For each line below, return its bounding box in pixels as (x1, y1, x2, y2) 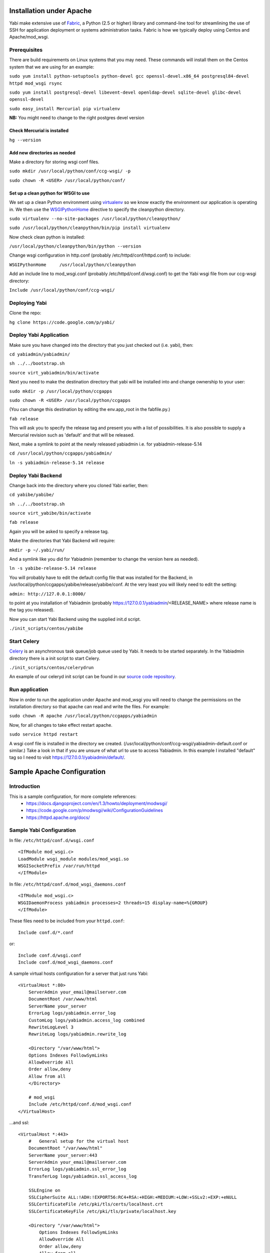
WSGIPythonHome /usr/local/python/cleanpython (9, 262, 136, 268)
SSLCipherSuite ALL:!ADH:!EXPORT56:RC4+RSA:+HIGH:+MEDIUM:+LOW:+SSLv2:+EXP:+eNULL (28, 1194, 237, 1200)
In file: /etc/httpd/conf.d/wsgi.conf (9, 837, 94, 843)
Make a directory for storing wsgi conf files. (9, 158, 99, 165)
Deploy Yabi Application (9, 331, 69, 338)
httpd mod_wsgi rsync (9, 80, 62, 86)
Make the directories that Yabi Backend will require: (9, 538, 115, 544)
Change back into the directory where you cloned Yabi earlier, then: (9, 482, 148, 488)
